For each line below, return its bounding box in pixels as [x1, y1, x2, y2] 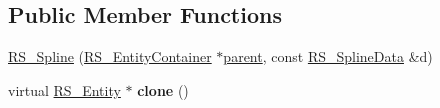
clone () [137, 79, 189, 100]
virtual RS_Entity [8, 79, 121, 100]
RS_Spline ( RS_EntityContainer [8, 46, 212, 67]
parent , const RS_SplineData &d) [223, 46, 433, 67]
